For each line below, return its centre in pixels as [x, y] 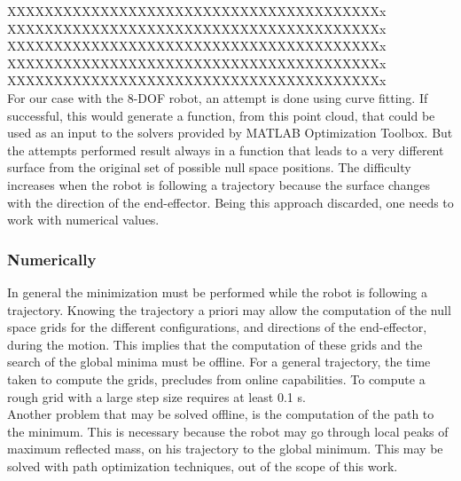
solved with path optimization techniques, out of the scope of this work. [203, 465]
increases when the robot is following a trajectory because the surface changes [219, 184]
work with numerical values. [83, 220]
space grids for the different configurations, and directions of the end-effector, [217, 327]
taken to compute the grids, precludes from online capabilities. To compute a [216, 378]
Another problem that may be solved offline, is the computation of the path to [221, 414]
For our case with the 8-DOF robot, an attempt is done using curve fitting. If [218, 97]
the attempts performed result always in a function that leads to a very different [226, 150]
